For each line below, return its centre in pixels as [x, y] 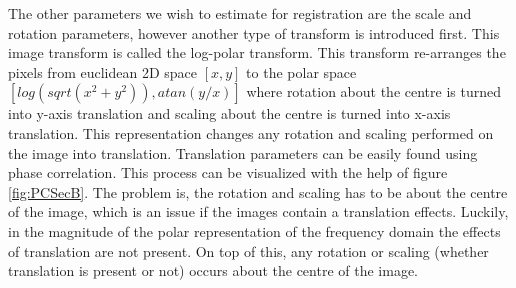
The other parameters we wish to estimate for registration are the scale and [240, 13]
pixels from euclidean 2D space [102, 71]
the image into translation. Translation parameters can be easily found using [243, 152]
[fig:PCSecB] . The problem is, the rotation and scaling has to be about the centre [258, 191]
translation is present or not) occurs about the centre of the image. [213, 270]
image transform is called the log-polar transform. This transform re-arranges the [257, 52]
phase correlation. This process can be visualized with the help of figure [228, 172]
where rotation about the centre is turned [373, 91]
